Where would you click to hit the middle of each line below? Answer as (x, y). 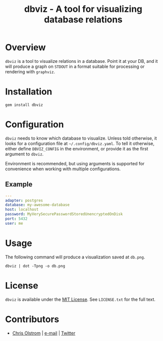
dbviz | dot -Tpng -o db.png (35, 266)
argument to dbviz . (24, 154)
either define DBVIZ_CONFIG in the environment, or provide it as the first (77, 148)
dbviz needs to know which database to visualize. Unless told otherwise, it (81, 138)
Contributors (32, 319)
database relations (83, 20)
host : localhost (22, 210)
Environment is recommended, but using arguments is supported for (75, 163)
